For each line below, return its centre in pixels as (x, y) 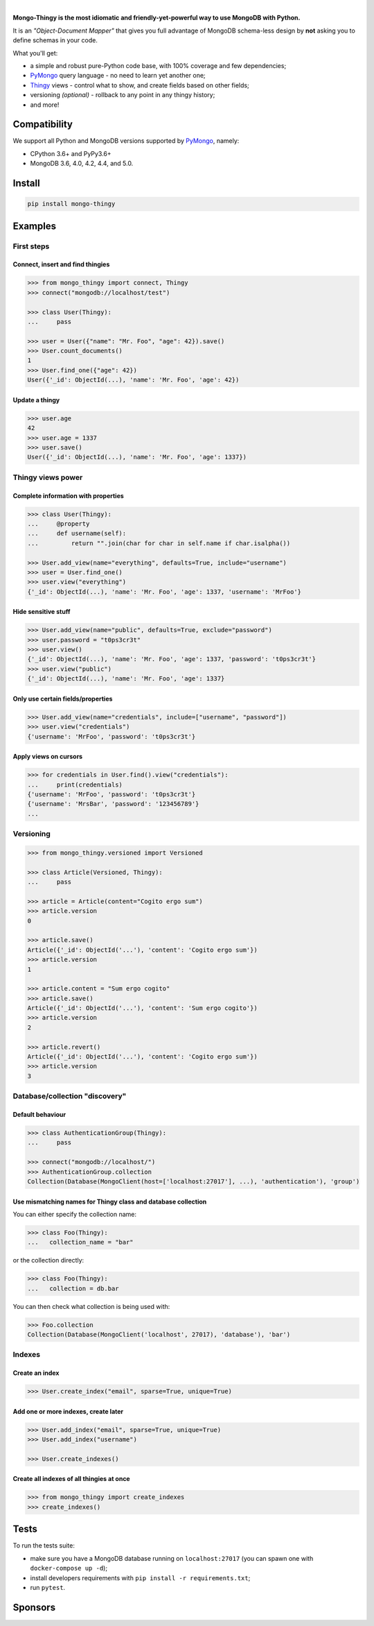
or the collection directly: (48, 1260)
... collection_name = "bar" (81, 1242)
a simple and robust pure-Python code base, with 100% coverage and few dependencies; (158, 65)
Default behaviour (39, 1114)
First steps (31, 246)
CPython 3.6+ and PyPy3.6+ (71, 153)
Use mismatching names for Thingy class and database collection (110, 1201)
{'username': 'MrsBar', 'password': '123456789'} (113, 804)
